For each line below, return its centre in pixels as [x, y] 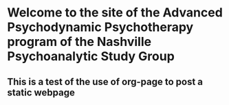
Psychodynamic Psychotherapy [100, 27]
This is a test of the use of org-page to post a [105, 81]
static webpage [41, 92]
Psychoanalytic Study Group [91, 57]
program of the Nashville [79, 42]
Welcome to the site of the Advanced [115, 13]
